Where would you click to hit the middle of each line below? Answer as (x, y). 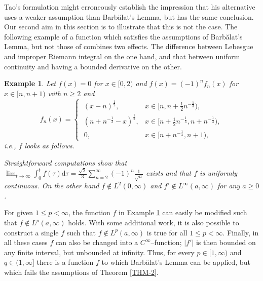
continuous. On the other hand (52, 186)
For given (19, 212)
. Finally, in (241, 232)
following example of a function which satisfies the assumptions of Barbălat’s (123, 36)
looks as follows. (49, 146)
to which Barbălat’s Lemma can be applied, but (176, 262)
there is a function (65, 262)
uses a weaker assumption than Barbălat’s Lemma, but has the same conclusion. (129, 16)
